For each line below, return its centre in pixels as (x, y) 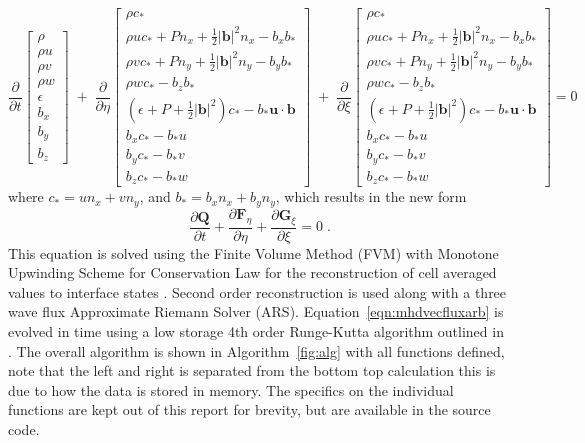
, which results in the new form (371, 196)
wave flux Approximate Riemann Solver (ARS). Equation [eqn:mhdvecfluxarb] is (256, 311)
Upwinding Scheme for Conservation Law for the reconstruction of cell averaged (252, 272)
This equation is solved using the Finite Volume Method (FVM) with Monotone (253, 252)
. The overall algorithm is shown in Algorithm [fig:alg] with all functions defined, (256, 350)
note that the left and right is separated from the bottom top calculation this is (252, 370)
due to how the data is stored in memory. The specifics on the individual (231, 389)
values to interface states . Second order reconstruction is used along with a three (257, 291)
